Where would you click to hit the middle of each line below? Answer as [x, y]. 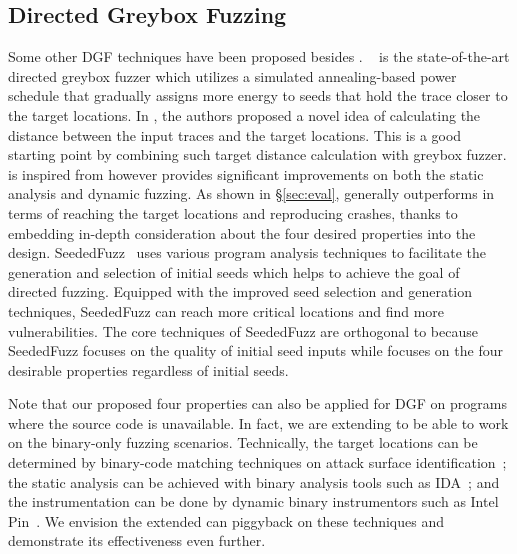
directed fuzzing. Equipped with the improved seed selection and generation [240, 291]
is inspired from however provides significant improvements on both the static [246, 173]
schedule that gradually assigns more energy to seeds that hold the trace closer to [258, 95]
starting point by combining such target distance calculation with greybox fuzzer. [257, 154]
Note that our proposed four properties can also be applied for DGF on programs [257, 403]
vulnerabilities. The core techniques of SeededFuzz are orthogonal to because [243, 330]
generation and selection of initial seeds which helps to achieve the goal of [234, 271]
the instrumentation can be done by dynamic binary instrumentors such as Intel [253, 501]
